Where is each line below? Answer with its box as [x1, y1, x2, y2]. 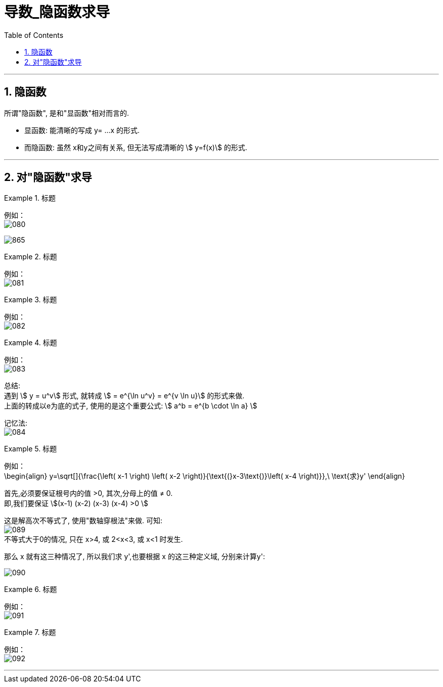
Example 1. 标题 [4, 194, 56, 203]
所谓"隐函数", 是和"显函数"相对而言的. [4, 108, 129, 117]
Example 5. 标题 [4, 444, 57, 453]
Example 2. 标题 [4, 252, 57, 261]
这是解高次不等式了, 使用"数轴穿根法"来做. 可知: [4, 516, 163, 525]
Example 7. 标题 [4, 628, 56, 637]
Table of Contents [4, 30, 64, 39]
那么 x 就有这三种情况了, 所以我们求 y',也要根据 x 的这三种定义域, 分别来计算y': [4, 552, 265, 561]
